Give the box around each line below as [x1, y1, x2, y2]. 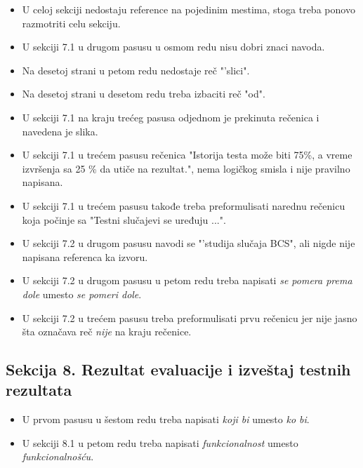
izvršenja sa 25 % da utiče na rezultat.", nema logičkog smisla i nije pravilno [22, 161, 350, 175]
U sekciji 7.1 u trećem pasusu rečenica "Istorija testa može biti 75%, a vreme [22, 147, 352, 162]
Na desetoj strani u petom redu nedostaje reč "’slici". [22, 62, 250, 77]
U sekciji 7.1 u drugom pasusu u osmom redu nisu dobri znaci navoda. [22, 39, 325, 54]
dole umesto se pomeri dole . [22, 286, 142, 301]
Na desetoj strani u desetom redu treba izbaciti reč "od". [22, 86, 265, 101]
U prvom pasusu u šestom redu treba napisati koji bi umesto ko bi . [22, 412, 310, 427]
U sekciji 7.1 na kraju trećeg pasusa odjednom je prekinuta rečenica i [22, 109, 319, 124]
